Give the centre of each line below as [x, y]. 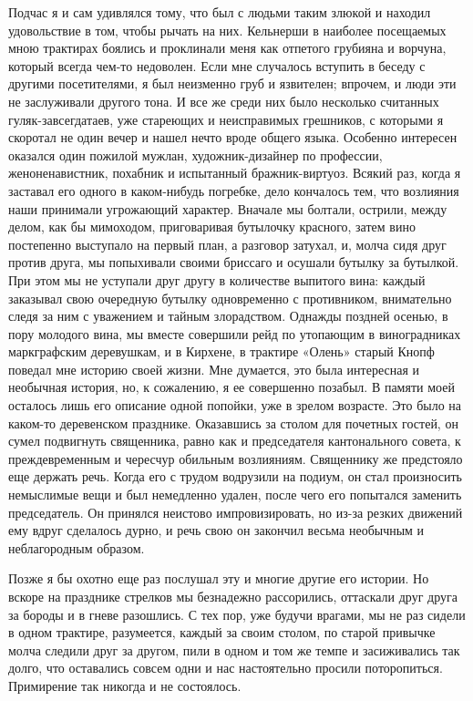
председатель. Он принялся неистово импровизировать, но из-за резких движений [236, 512]
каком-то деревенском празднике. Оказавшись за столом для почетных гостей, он [233, 423]
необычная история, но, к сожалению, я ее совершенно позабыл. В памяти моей [231, 387]
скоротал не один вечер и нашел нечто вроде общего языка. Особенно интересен [233, 137]
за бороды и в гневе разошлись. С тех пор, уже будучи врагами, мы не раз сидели [237, 614]
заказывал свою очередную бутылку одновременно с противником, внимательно [230, 298]
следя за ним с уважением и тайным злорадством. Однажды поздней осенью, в [228, 316]
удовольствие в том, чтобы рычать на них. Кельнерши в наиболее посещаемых [227, 30]
